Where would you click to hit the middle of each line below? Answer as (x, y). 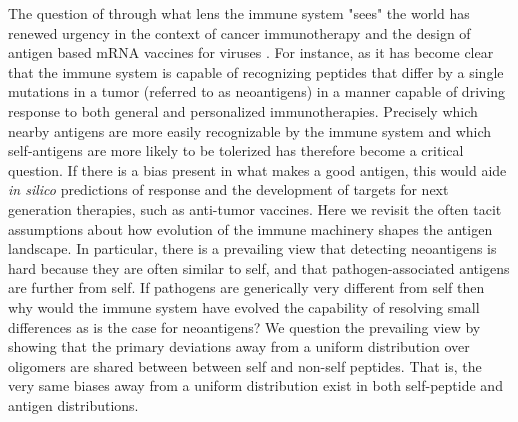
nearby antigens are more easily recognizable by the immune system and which (250, 130)
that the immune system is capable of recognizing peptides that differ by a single (256, 71)
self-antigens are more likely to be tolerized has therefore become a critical (236, 150)
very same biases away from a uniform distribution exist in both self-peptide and (255, 385)
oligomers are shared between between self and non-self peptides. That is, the (245, 365)
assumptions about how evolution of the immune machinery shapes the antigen (250, 228)
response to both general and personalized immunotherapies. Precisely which (243, 110)
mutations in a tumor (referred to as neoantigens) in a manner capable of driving (257, 91)
